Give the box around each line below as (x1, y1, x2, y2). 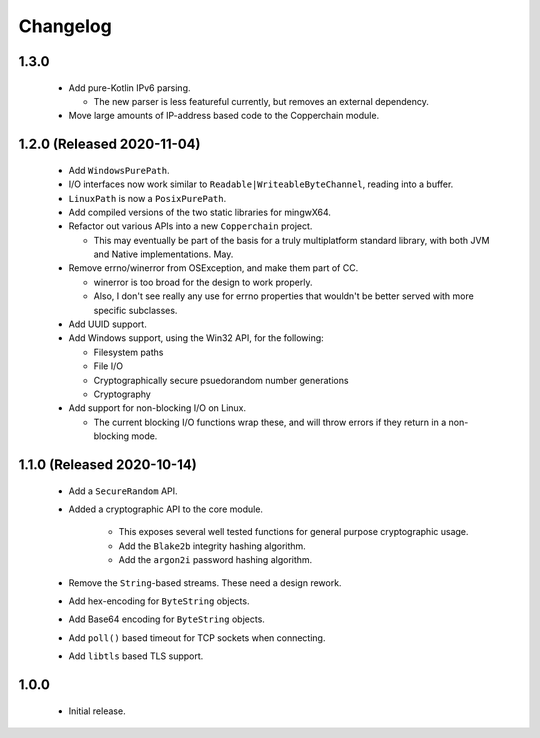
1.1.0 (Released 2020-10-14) (18, 456, 197, 473)
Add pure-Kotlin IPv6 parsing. (68, 81, 191, 94)
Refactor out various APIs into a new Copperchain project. (68, 220, 313, 232)
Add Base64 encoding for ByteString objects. (68, 613, 265, 625)
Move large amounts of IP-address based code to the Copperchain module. (68, 110, 380, 122)
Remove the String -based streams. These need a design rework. (68, 576, 342, 589)
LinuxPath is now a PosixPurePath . (68, 192, 227, 204)
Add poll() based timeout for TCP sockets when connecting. (68, 631, 326, 644)
